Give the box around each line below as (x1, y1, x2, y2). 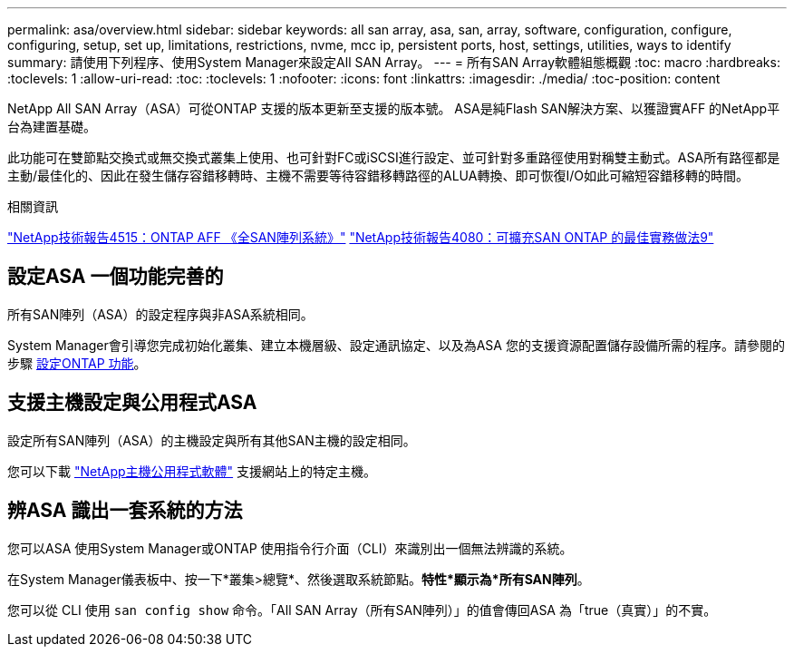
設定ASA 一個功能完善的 (7, 265, 224, 288)
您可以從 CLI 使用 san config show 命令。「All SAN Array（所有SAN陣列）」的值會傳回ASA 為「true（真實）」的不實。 (7, 601, 717, 618)
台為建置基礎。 (7, 119, 96, 134)
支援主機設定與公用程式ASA (7, 391, 257, 415)
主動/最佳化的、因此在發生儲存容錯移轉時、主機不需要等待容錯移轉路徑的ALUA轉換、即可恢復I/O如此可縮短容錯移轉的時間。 (7, 168, 749, 183)
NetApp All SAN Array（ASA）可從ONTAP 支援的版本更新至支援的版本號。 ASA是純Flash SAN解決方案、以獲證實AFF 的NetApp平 (7, 101, 780, 116)
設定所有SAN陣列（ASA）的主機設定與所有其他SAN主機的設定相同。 (7, 432, 416, 448)
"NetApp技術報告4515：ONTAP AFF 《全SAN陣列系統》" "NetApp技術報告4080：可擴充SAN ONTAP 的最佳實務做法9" (7, 229, 714, 245)
